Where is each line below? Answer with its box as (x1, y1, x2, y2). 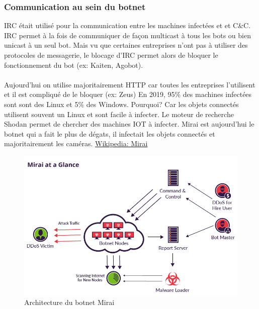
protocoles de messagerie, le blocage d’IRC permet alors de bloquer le (4, 50, 218, 60)
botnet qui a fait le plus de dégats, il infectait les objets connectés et (4, 128, 215, 139)
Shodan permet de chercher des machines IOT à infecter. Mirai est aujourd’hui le (4, 119, 254, 129)
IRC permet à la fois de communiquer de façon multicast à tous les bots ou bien (4, 30, 251, 40)
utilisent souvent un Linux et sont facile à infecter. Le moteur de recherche (4, 109, 234, 119)
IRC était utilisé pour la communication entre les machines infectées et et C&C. (4, 20, 251, 31)
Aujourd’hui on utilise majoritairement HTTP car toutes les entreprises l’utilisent (4, 79, 255, 89)
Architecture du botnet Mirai (24, 296, 115, 307)
